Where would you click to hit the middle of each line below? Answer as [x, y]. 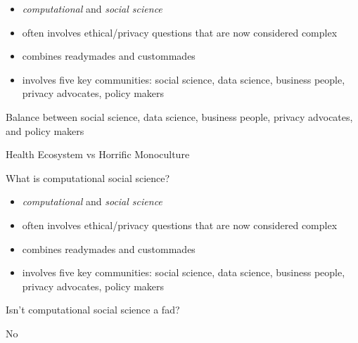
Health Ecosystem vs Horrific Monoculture [98, 154]
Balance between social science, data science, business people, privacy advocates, [179, 116]
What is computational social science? [88, 177]
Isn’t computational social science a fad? [93, 310]
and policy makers [45, 130]
